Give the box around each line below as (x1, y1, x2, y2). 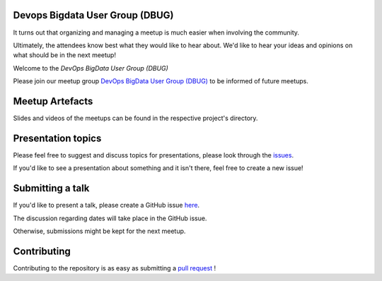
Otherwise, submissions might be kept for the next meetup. (13, 227, 186, 235)
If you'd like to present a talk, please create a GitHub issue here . (13, 201, 200, 210)
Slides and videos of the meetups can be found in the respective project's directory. (13, 114, 258, 122)
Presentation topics (13, 132, 102, 144)
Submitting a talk (13, 182, 90, 194)
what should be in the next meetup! (13, 51, 117, 59)
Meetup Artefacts (13, 95, 93, 107)
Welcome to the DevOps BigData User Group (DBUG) (13, 64, 169, 72)
